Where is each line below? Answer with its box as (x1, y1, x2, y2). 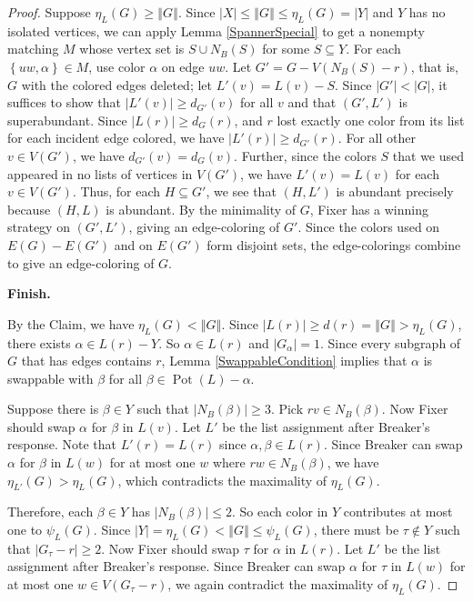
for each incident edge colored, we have (7, 128, 225, 147)
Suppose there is (7, 399, 99, 418)
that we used (392, 145, 465, 165)
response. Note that (7, 435, 116, 454)
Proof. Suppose (7, 3, 91, 21)
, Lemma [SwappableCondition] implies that (161, 351, 408, 370)
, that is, (410, 56, 458, 75)
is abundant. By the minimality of (106, 199, 297, 218)
